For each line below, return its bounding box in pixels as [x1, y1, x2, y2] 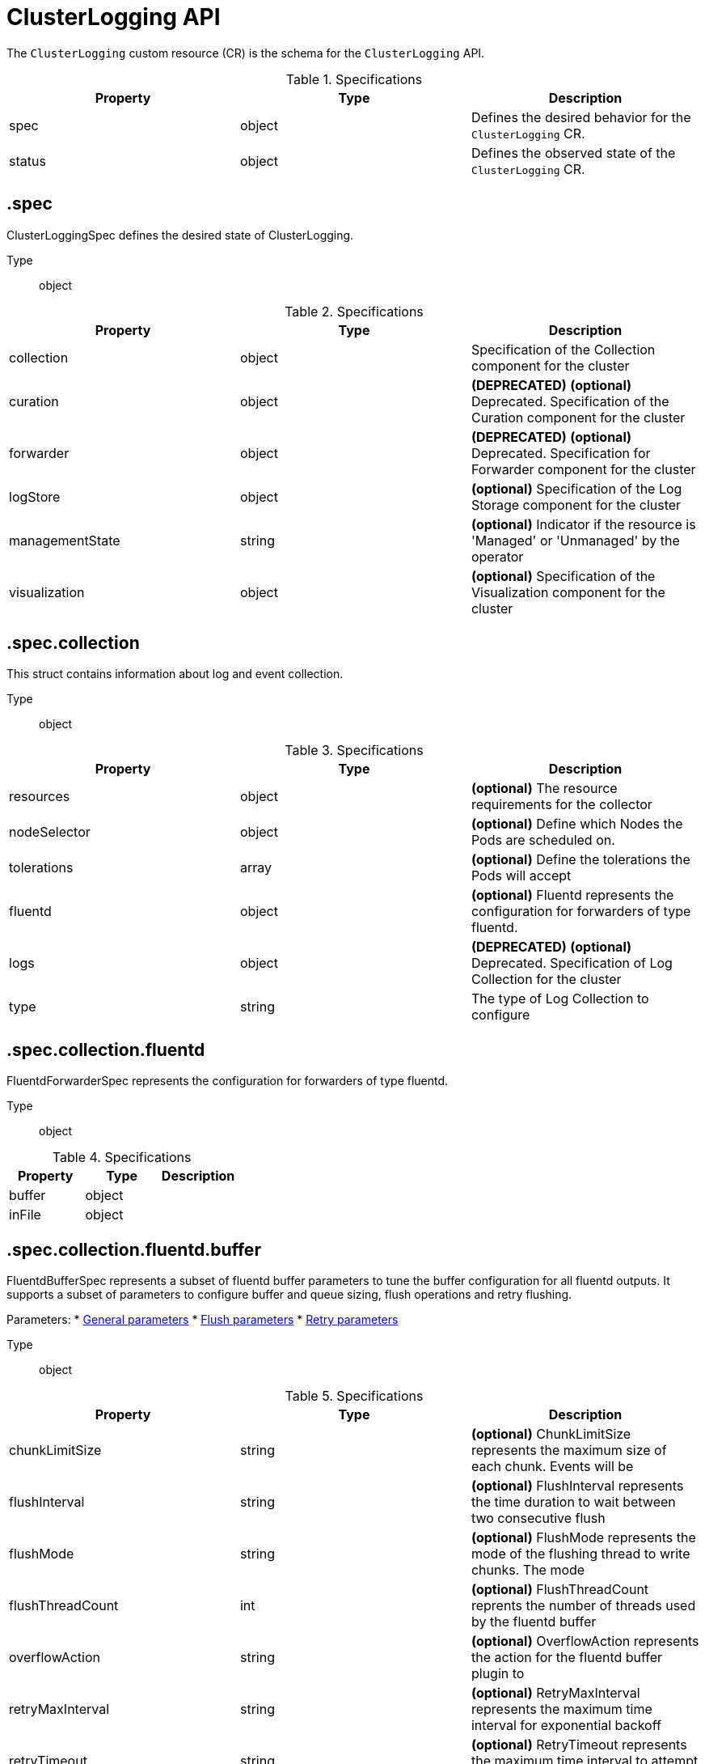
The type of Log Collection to [471, 990, 649, 1007]
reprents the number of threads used [471, 1597, 696, 1614]
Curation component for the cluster [471, 409, 686, 426]
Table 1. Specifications [285, 70, 423, 87]
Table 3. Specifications [285, 742, 424, 759]
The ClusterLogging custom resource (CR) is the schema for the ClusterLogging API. [6, 45, 485, 60]
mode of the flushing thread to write [471, 1546, 690, 1563]
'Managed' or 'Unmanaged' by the [471, 532, 680, 549]
